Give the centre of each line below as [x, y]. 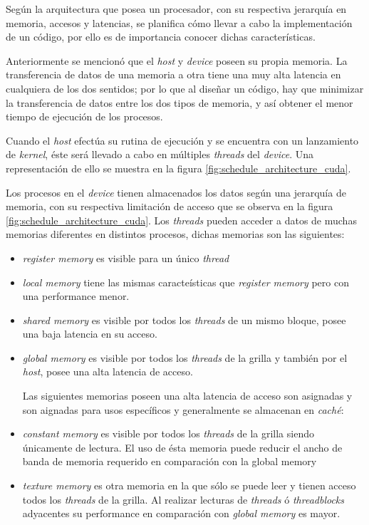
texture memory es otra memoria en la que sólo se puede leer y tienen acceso [189, 485]
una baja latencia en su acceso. [90, 334]
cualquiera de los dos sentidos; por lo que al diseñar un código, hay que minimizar [185, 88]
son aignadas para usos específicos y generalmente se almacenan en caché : [183, 409]
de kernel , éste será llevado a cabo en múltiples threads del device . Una [160, 154]
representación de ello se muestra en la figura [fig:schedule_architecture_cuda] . [178, 168]
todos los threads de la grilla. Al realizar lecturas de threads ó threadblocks [183, 499]
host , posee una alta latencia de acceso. [108, 371]
